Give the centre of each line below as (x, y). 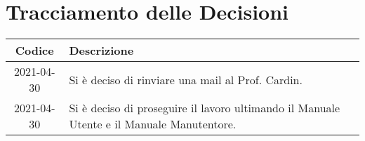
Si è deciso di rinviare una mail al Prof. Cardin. (186, 79)
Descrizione (101, 51)
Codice (34, 51)
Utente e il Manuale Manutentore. (153, 124)
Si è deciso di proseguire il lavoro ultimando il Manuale (205, 108)
